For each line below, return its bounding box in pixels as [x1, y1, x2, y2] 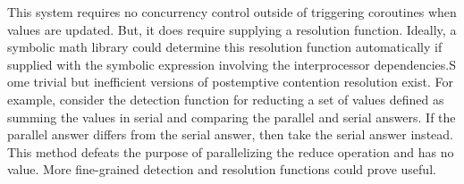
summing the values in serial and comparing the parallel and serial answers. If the [7, 107, 456, 126]
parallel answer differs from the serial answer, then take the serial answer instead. [7, 125, 453, 144]
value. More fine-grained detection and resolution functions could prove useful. [7, 160, 436, 179]
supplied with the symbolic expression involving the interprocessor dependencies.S [7, 54, 456, 73]
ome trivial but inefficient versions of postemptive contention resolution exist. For [7, 72, 453, 91]
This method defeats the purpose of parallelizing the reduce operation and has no [7, 142, 454, 161]
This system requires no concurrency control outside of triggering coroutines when [7, 3, 457, 21]
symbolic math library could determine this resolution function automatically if [7, 38, 443, 56]
